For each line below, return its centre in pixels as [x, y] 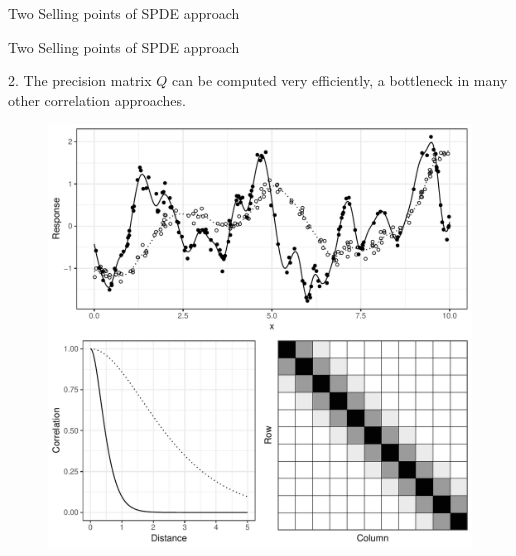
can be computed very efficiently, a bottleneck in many [340, 80]
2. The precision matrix [80, 80]
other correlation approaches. [97, 99]
